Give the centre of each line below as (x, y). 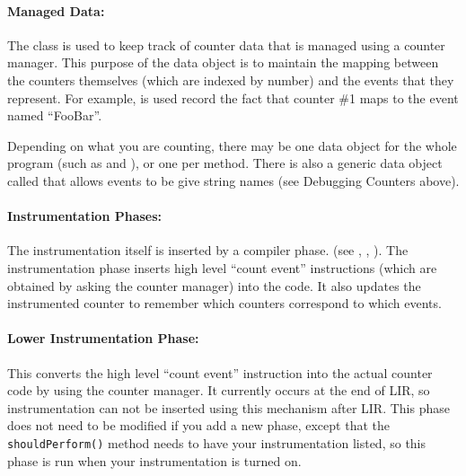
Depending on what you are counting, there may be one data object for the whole (232, 145)
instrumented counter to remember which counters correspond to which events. (224, 303)
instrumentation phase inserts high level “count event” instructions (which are (222, 267)
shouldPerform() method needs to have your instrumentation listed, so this (217, 442)
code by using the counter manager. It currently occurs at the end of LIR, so (219, 390)
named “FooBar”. (55, 115)
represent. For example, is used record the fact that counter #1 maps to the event (233, 97)
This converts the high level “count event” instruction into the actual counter (220, 372)
